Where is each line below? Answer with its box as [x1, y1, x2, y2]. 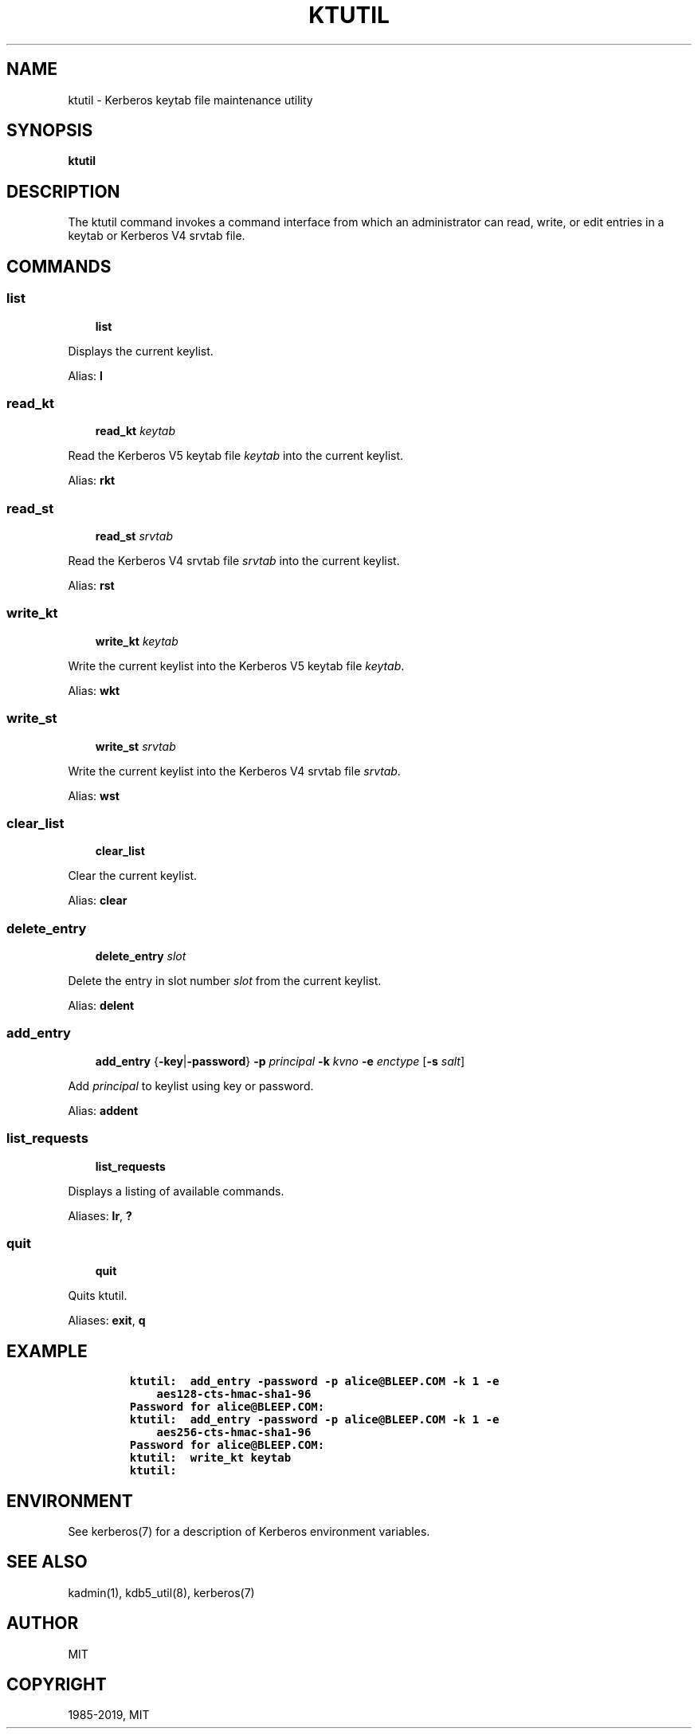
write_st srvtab [95, 739, 176, 753]
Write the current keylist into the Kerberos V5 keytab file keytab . [68, 658, 405, 673]
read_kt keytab [95, 424, 176, 438]
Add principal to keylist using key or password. [68, 1078, 314, 1093]
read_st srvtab [95, 529, 174, 543]
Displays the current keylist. [68, 343, 214, 358]
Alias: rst [68, 579, 115, 592]
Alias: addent [68, 1103, 139, 1117]
